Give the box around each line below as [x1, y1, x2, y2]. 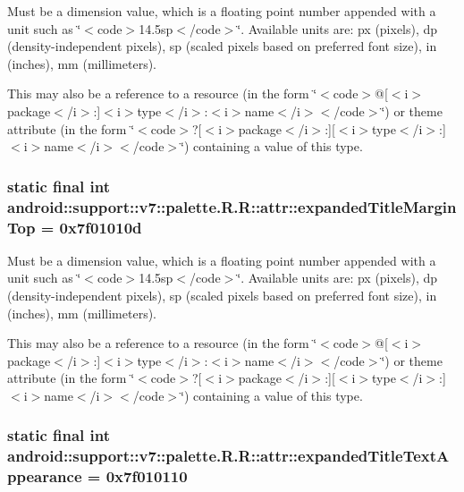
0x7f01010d [59, 216, 142, 238]
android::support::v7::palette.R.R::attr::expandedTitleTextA [7, 445, 450, 467]
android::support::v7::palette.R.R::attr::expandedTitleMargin [7, 195, 457, 217]
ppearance [7, 465, 82, 488]
